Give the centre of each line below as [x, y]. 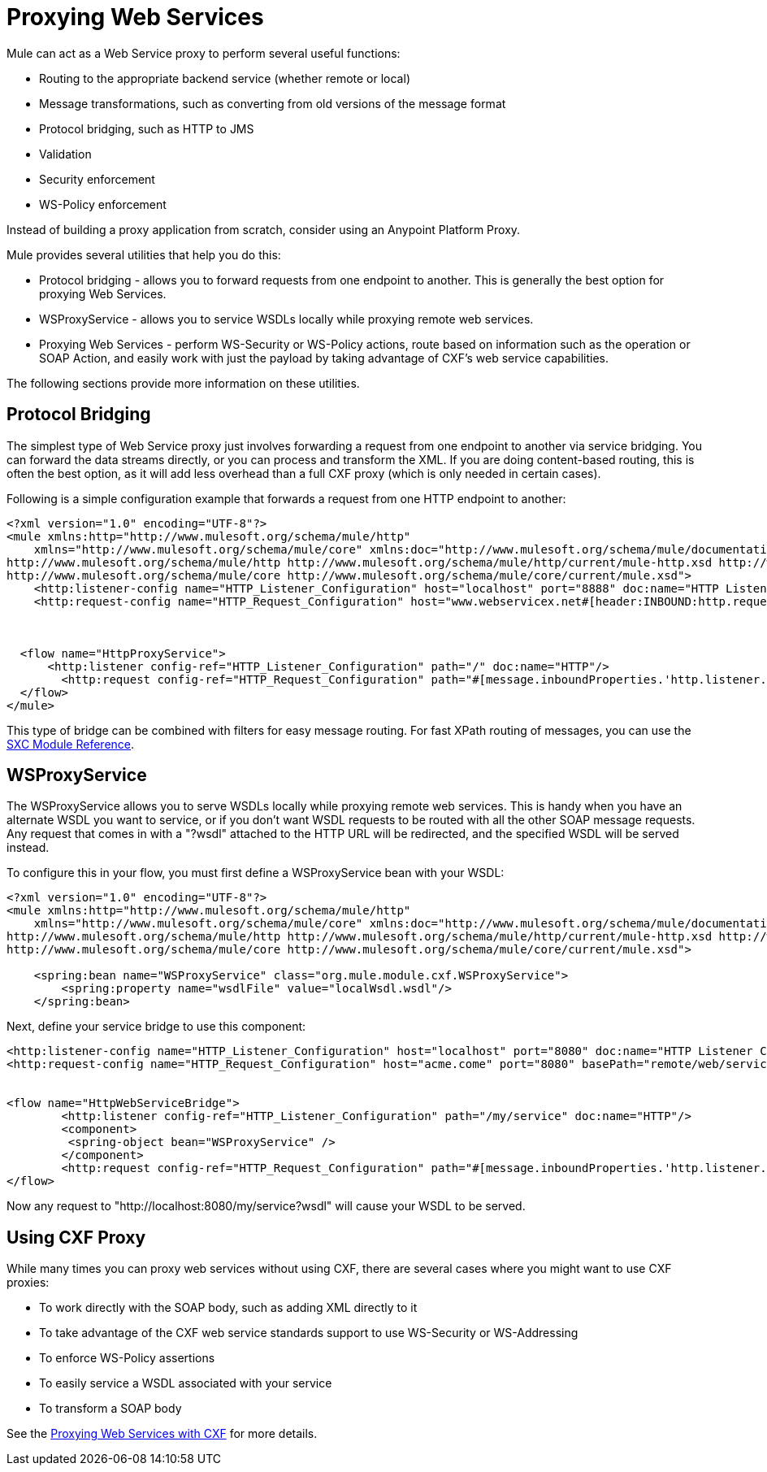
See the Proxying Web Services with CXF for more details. [162, 1434]
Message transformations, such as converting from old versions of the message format [273, 103]
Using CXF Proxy [76, 1237]
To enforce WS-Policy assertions [127, 1358]
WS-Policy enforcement [103, 204]
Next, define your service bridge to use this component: [156, 1027]
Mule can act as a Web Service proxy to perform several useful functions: [204, 53]
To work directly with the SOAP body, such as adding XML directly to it [228, 1308]
